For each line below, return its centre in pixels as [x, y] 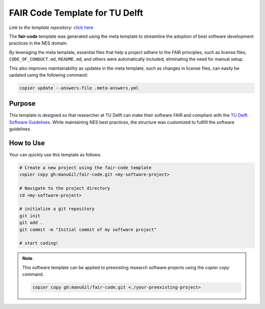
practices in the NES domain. [39, 43]
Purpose [22, 104]
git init [30, 216]
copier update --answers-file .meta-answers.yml [79, 88]
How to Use [27, 143]
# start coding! [39, 243]
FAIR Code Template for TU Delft [76, 13]
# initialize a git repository [57, 209]
